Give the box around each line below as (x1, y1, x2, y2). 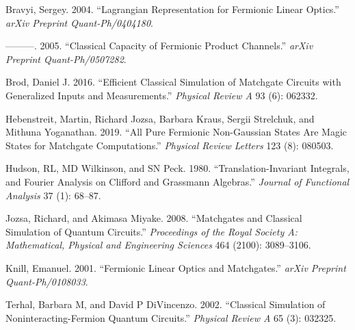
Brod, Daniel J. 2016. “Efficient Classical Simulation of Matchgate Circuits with (5, 75, 341, 89)
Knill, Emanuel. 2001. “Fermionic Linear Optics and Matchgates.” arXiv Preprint (5, 260, 346, 275)
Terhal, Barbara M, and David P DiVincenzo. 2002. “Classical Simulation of (5, 297, 326, 312)
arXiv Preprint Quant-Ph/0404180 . (5, 15, 153, 29)
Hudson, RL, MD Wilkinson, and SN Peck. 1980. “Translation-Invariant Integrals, (5, 161, 350, 175)
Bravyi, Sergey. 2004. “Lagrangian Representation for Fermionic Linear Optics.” (5, 2, 339, 16)
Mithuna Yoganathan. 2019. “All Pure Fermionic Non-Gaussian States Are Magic (5, 125, 347, 139)
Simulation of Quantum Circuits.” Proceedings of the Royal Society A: (5, 224, 298, 238)
